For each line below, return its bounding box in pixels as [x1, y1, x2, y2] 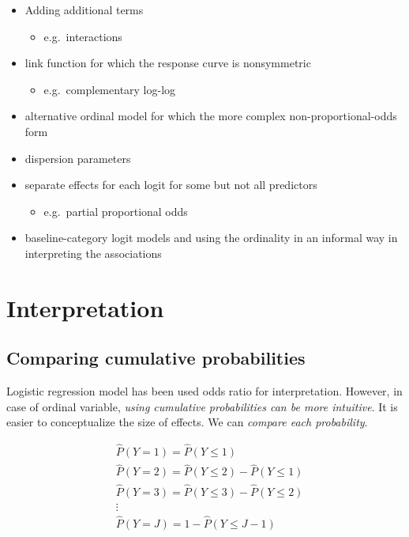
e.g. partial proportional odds [43, 202, 188, 219]
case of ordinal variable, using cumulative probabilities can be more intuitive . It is [6, 398, 398, 414]
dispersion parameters [24, 149, 131, 166]
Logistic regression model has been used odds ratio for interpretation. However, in [6, 383, 403, 399]
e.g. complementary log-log [43, 81, 176, 97]
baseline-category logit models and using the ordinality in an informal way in [24, 229, 398, 246]
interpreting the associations [24, 244, 162, 261]
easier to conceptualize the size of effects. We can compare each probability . [6, 414, 368, 430]
